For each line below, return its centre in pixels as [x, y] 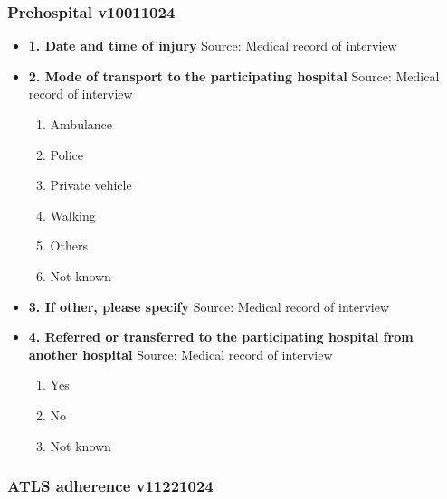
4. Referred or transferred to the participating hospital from [221, 337]
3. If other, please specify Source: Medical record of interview [209, 306]
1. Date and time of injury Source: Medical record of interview [213, 46]
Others [69, 245]
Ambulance [81, 124]
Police [67, 154]
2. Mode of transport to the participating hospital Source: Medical [234, 75]
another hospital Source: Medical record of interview [181, 354]
